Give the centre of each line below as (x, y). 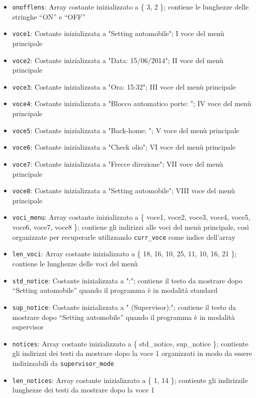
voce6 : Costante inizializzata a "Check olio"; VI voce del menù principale (124, 147)
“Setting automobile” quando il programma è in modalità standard (115, 290)
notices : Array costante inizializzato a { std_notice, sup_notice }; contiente (130, 343)
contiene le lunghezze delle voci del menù (75, 264)
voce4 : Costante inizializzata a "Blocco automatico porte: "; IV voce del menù (132, 103)
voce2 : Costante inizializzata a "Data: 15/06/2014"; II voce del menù (118, 60)
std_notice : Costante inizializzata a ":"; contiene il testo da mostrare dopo (127, 280)
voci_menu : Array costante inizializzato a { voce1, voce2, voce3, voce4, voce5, (131, 217)
